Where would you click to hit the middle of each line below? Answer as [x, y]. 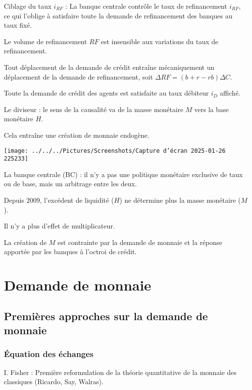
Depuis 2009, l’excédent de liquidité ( [59, 200]
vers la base [211, 109]
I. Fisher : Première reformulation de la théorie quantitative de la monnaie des [120, 372]
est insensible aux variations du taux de [160, 41]
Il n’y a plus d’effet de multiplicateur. [59, 226]
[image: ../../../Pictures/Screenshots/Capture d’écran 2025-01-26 [115, 151]
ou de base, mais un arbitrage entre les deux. [70, 184]
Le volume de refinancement [45, 41]
